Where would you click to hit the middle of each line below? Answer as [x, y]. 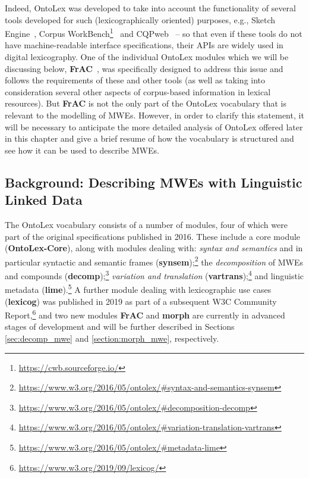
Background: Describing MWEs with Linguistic [154, 182]
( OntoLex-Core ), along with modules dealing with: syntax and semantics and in [154, 248]
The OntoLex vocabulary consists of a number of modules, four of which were [146, 224]
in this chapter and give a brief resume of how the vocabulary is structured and [149, 138]
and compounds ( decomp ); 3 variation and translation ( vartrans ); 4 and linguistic [154, 275]
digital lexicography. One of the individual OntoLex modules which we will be [147, 57]
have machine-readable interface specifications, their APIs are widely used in [144, 45]
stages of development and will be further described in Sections [120, 327]
